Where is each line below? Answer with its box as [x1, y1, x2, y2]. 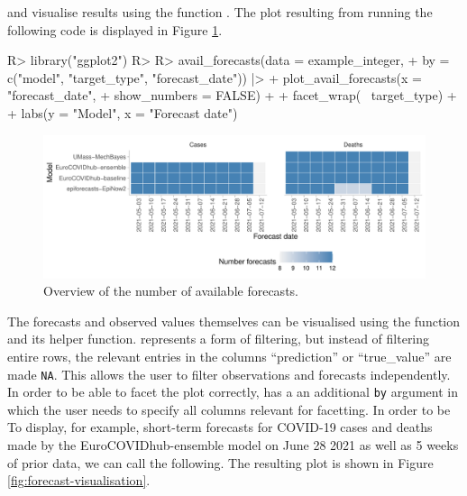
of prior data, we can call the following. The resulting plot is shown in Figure [7, 453, 434, 472]
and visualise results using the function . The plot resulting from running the [7, 3, 433, 21]
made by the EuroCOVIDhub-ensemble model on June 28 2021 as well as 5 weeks [7, 436, 459, 455]
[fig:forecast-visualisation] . [7, 471, 151, 490]
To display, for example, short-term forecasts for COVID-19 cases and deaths [7, 418, 433, 436]
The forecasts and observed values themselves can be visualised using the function [7, 311, 461, 330]
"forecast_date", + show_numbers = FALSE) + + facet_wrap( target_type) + [7, 86, 457, 105]
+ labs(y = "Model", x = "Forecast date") [7, 103, 238, 122]
